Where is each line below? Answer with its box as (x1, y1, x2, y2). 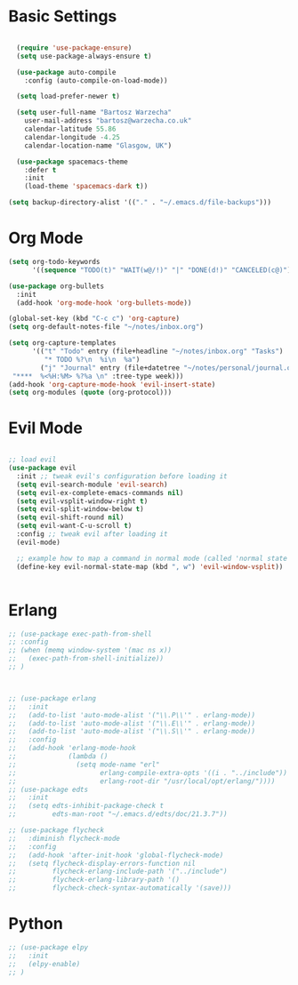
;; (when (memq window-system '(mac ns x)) (8, 646, 173, 655)
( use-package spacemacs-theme (16, 157, 128, 166)
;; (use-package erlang (8, 693, 97, 703)
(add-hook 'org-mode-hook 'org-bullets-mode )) (16, 298, 192, 308)
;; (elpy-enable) (8, 959, 81, 968)
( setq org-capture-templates (8, 339, 117, 348)
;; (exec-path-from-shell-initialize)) (8, 654, 165, 663)
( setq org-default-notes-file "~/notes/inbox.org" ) (8, 323, 204, 332)
